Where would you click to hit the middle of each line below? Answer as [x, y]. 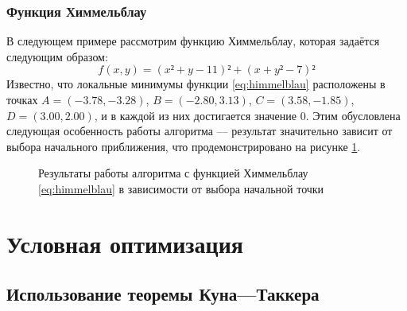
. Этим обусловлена [353, 115]
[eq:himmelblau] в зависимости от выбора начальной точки [181, 188]
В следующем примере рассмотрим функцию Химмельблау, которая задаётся [193, 41]
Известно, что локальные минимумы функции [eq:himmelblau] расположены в [196, 84]
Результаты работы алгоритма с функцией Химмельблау [173, 173]
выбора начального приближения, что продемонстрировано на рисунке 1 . [184, 146]
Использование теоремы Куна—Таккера [163, 294]
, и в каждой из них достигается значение [196, 115]
